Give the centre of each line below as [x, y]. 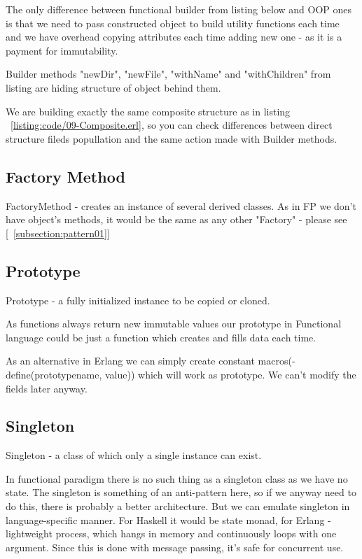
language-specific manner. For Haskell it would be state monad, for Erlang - [168, 519]
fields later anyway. [47, 388]
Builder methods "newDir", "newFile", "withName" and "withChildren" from [168, 74]
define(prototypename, [54, 374]
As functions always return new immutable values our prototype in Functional [174, 324]
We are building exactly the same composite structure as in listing [148, 111]
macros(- [277, 361]
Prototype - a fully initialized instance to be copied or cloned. [138, 300]
